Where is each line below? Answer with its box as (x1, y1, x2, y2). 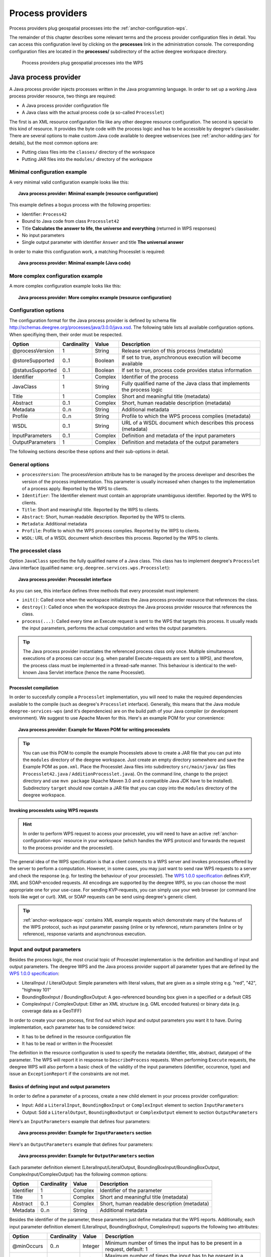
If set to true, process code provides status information (121, 367, 252, 374)
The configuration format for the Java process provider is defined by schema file (9, 317, 177, 323)
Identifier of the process (121, 374, 179, 381)
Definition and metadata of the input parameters (121, 432, 235, 439)
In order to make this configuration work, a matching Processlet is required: (9, 248, 166, 254)
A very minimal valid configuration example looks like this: (9, 179, 129, 185)
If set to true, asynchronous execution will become (121, 354, 241, 361)
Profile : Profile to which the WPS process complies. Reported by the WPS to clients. (22, 528, 200, 534)
